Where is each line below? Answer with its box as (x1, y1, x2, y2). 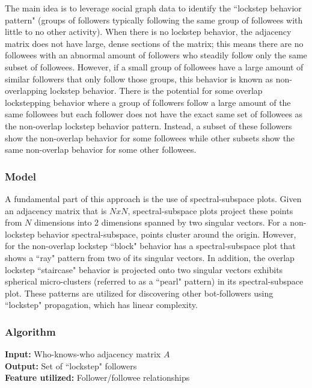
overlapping (5, 84, 47, 97)
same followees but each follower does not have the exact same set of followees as (5, 108, 303, 120)
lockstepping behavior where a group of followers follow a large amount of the (5, 96, 291, 108)
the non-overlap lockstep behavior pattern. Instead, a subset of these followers (5, 119, 292, 132)
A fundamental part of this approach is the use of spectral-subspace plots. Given (5, 192, 302, 205)
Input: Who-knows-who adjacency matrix (5, 348, 161, 360)
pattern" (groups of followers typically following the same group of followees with (5, 13, 303, 26)
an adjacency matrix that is (5, 204, 107, 217)
